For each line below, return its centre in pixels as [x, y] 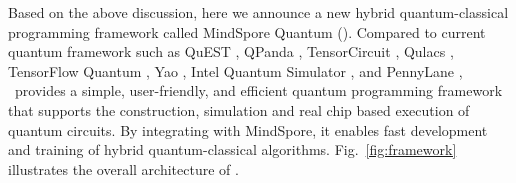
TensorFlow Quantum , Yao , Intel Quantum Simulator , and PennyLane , [235, 70]
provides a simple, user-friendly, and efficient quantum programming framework [258, 90]
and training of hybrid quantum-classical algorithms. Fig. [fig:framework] [232, 149]
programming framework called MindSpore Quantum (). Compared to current [247, 31]
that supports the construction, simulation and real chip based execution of [239, 109]
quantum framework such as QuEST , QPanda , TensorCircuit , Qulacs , [231, 51]
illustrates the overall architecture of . [123, 168]
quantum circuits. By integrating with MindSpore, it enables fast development [248, 129]
